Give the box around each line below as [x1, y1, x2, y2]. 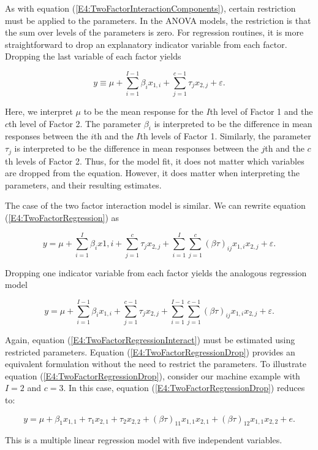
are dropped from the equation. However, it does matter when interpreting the [5, 166, 300, 179]
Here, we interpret [5, 105, 73, 118]
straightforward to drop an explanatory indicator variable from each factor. [5, 37, 287, 50]
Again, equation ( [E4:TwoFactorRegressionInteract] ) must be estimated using [5, 333, 295, 346]
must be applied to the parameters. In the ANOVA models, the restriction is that [5, 14, 311, 26]
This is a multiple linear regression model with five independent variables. [5, 433, 282, 446]
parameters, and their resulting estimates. [5, 178, 162, 191]
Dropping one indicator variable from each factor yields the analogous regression [5, 266, 307, 279]
